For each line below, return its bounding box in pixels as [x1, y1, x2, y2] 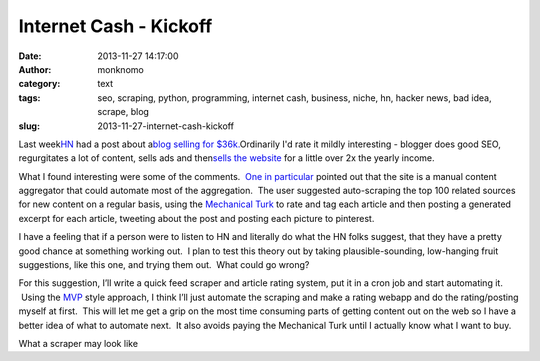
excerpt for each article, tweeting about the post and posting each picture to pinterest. [18, 212, 375, 224]
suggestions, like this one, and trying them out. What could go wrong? [18, 259, 310, 271]
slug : [18, 120, 40, 132]
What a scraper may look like [18, 337, 139, 349]
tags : [18, 91, 41, 104]
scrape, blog [97, 106, 150, 118]
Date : [18, 50, 42, 62]
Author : [18, 63, 52, 75]
